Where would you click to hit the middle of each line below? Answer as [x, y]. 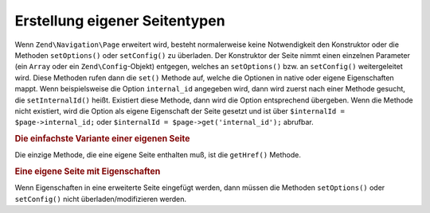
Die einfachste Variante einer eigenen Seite [102, 139]
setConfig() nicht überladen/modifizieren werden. [101, 199]
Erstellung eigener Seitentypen [120, 21]
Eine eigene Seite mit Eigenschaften [88, 172]
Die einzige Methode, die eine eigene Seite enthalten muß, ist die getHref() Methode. [158, 155]
